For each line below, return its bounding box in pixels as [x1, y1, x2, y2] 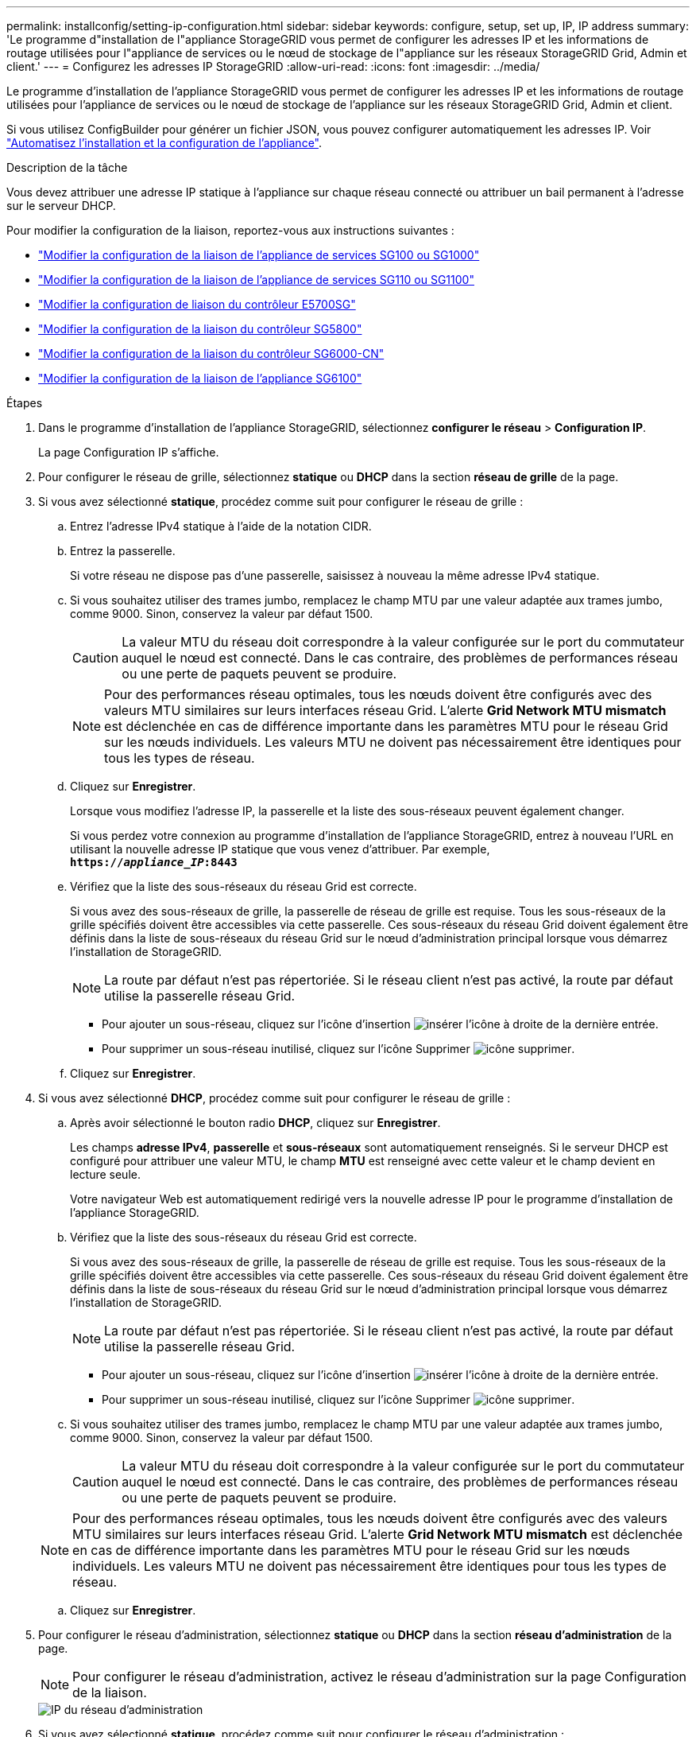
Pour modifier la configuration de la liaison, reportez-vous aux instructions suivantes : [6, 223, 454, 237]
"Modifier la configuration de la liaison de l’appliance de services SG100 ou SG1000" [38, 248, 480, 262]
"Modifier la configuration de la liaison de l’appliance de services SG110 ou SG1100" [38, 273, 474, 286]
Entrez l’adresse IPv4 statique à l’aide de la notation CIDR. [70, 519, 372, 533]
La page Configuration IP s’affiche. [38, 445, 219, 459]
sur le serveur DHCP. [6, 199, 116, 212]
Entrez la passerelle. [70, 544, 176, 558]
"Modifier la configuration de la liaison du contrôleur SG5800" [38, 322, 362, 336]
